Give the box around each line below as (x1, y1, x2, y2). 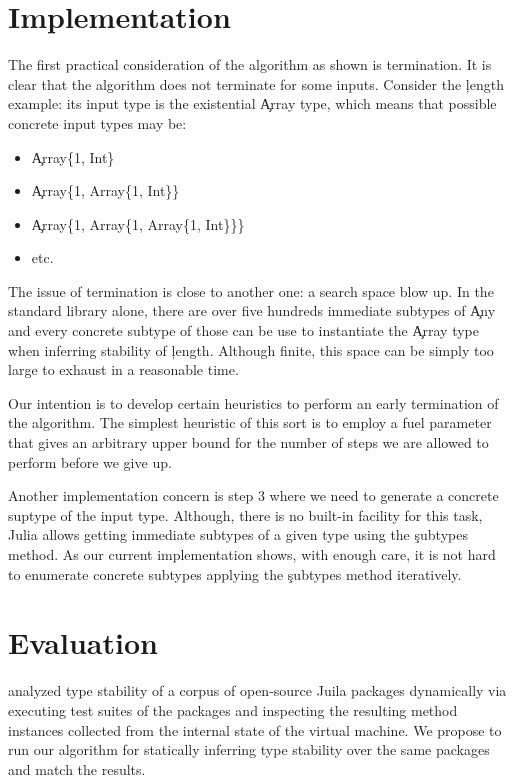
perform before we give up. (8, 451, 172, 472)
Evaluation (8, 622, 158, 663)
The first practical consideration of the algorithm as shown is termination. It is (8, 54, 492, 75)
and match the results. (8, 758, 146, 779)
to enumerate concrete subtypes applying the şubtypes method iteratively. (8, 563, 462, 584)
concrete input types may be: (8, 112, 187, 133)
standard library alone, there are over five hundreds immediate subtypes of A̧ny (8, 300, 496, 321)
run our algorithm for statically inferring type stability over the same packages (8, 739, 490, 760)
